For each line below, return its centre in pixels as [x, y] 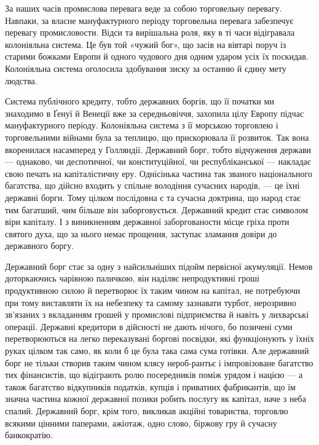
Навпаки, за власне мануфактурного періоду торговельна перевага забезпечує [149, 20]
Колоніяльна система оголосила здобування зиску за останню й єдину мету [146, 68]
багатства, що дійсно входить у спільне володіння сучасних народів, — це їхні [152, 185]
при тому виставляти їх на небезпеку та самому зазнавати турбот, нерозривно [151, 302]
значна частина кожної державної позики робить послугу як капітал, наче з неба [156, 399]
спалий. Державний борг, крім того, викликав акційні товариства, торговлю [147, 411]
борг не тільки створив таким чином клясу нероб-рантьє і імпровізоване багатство [159, 362]
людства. [21, 80]
